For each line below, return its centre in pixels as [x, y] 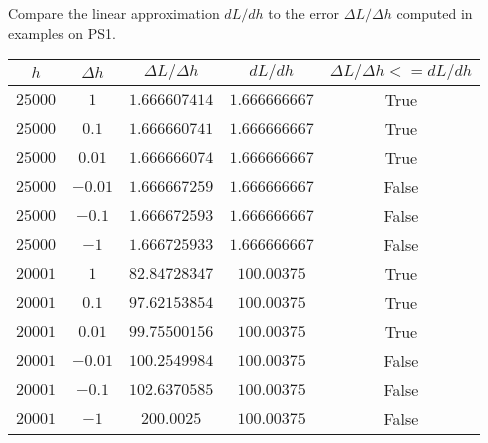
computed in [434, 13]
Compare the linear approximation [114, 13]
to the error [304, 13]
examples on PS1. [62, 32]
